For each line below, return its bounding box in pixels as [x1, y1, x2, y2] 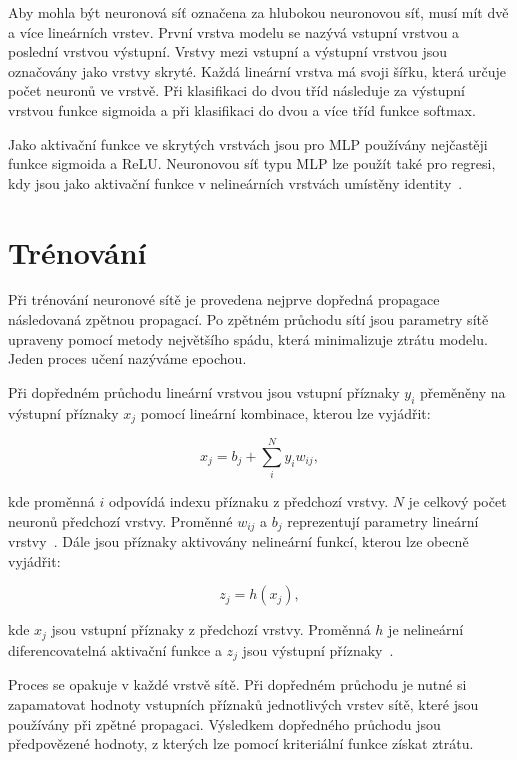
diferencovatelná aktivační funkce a [8, 639, 222, 660]
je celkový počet [408, 491, 507, 512]
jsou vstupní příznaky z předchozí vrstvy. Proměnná [51, 619, 371, 640]
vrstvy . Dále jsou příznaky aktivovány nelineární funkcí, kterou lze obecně [8, 531, 469, 552]
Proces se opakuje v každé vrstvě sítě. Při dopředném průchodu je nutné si [8, 674, 467, 695]
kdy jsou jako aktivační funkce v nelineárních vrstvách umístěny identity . [8, 172, 463, 193]
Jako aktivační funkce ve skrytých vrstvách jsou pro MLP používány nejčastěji [8, 133, 488, 154]
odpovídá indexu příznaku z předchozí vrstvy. [108, 491, 389, 512]
